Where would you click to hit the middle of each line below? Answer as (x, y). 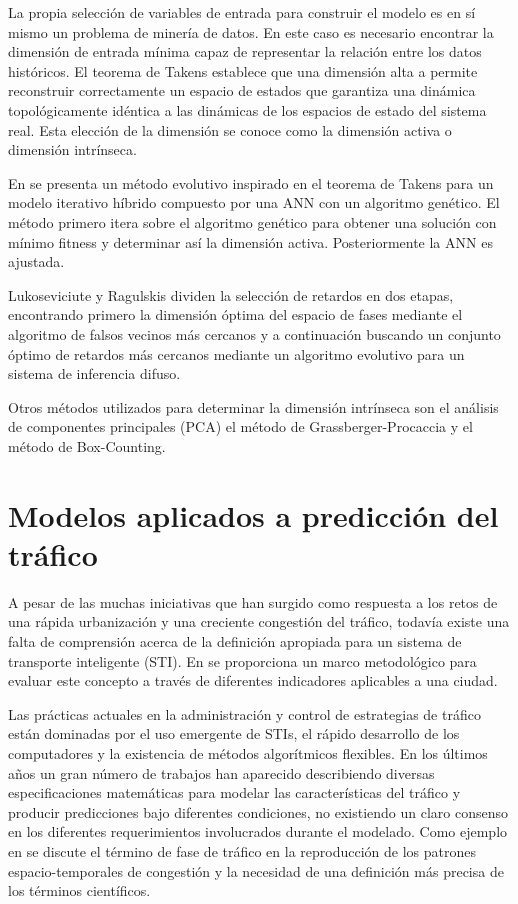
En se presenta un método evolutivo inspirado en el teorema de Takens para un (251, 182)
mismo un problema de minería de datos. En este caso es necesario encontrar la (251, 31)
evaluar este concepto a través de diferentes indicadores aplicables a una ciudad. (253, 680)
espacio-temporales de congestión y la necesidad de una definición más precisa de (256, 870)
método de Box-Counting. (87, 445)
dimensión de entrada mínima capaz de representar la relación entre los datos (245, 51)
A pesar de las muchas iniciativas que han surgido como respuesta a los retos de (253, 601)
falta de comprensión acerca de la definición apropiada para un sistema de (235, 640)
